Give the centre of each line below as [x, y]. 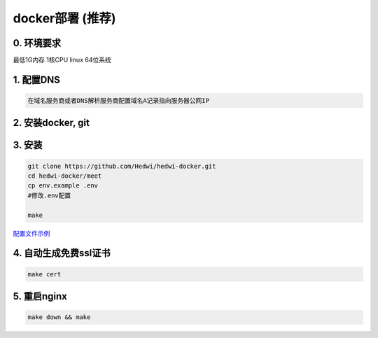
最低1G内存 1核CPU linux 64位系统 [62, 60]
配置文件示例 [31, 233]
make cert [44, 274]
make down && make [59, 317]
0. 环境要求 [37, 43]
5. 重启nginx [40, 296]
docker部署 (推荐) [64, 18]
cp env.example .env [63, 186]
